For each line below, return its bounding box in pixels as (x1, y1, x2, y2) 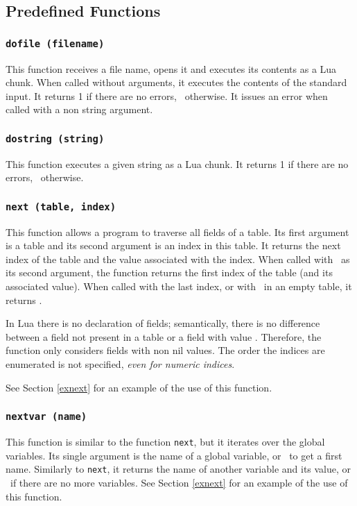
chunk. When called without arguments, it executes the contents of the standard (6, 75, 347, 90)
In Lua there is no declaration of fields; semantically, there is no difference (6, 316, 320, 330)
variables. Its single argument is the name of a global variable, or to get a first (6, 448, 342, 462)
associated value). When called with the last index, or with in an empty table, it (6, 279, 352, 294)
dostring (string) (6, 133, 105, 144)
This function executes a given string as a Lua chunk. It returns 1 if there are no (6, 156, 349, 171)
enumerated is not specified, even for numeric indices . (6, 357, 235, 371)
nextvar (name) (6, 411, 87, 423)
